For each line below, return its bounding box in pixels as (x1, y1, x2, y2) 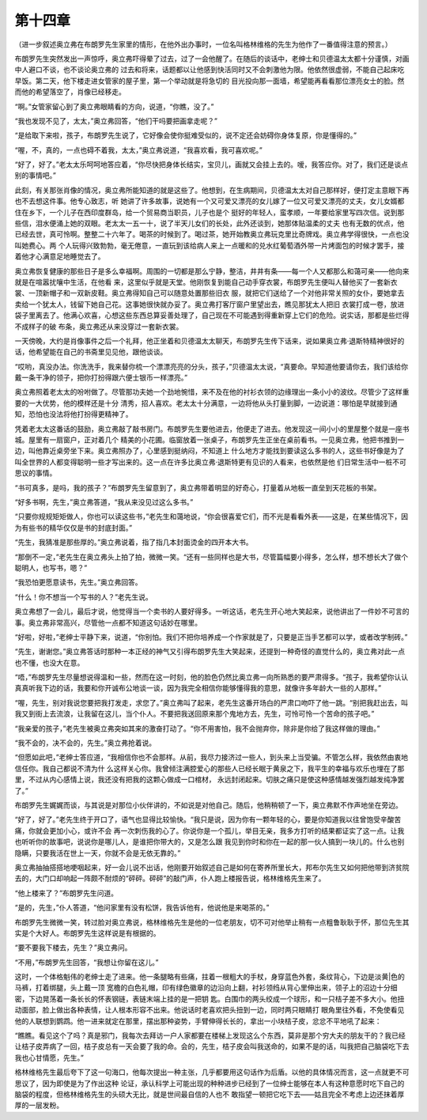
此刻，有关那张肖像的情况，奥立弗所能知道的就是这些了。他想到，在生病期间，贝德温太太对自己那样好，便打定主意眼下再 (14, 185, 410, 195)
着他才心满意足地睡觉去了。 (14, 252, 105, 261)
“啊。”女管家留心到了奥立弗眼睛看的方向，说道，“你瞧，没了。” (14, 101, 214, 111)
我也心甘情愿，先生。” (14, 1053, 85, 1062)
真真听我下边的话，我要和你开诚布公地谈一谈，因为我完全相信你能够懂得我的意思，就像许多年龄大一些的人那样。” (14, 683, 382, 693)
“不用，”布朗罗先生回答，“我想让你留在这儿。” (14, 957, 159, 967)
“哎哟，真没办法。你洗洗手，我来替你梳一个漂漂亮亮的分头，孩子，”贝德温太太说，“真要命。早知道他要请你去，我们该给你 (14, 361, 409, 371)
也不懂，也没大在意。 (14, 657, 85, 668)
